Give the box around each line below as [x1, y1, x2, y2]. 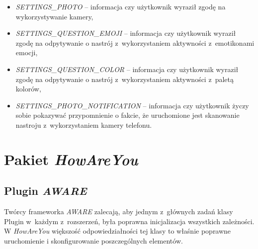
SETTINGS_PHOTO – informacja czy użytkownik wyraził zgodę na [15, 1, 226, 11]
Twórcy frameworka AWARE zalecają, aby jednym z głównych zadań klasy [4, 206, 233, 217]
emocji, [15, 47, 38, 58]
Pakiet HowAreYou [4, 149, 138, 169]
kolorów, [15, 83, 41, 94]
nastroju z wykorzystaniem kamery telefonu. [15, 119, 152, 130]
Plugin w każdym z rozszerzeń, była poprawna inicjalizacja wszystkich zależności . [4, 216, 255, 226]
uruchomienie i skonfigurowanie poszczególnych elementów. [4, 235, 183, 246]
